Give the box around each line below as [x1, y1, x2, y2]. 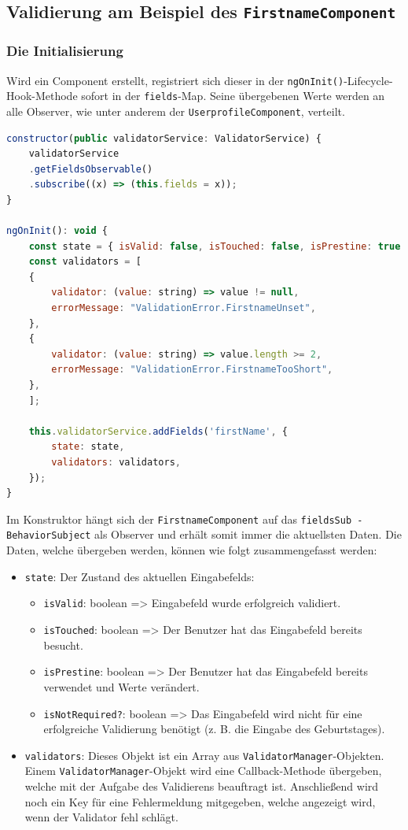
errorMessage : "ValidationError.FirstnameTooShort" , [51, 364, 333, 376]
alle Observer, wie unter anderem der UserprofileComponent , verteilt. [6, 102, 345, 119]
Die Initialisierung [6, 41, 123, 61]
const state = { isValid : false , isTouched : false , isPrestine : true [28, 240, 401, 252]
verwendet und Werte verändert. [43, 678, 200, 695]
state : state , [51, 441, 125, 453]
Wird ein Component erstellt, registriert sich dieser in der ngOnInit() [6, 72, 344, 88]
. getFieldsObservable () [28, 163, 153, 175]
